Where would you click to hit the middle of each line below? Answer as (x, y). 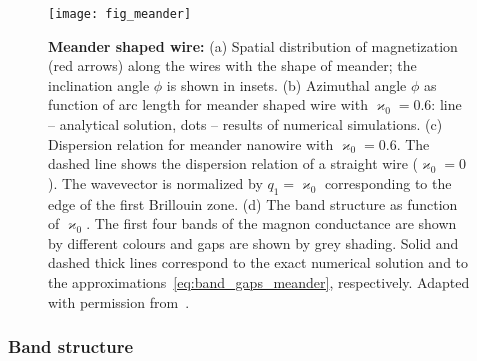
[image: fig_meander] (120, 14)
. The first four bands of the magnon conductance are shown (271, 223)
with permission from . (119, 301)
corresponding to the (388, 182)
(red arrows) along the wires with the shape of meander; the (232, 65)
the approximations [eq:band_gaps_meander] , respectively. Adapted (259, 281)
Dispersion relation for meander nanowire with (191, 143)
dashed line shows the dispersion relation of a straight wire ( (233, 163)
